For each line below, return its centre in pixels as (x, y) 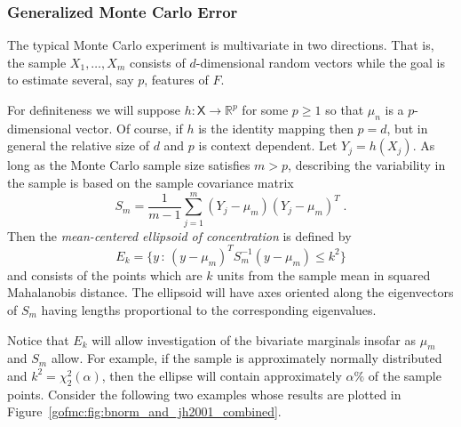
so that (345, 109)
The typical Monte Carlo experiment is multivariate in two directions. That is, (221, 45)
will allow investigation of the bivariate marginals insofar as (254, 339)
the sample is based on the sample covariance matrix (151, 182)
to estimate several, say (71, 80)
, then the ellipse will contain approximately (222, 375)
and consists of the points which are (105, 274)
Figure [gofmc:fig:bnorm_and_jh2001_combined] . (144, 411)
